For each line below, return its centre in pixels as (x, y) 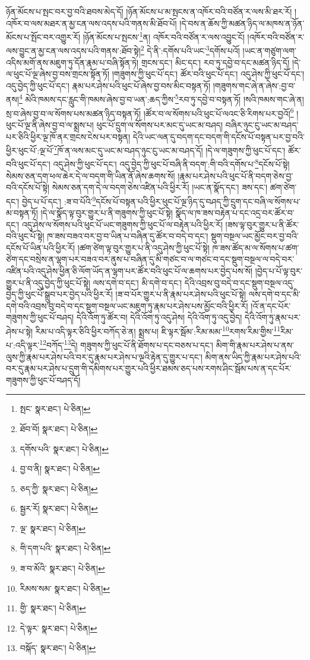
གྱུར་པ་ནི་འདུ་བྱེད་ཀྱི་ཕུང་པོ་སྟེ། (48, 282)
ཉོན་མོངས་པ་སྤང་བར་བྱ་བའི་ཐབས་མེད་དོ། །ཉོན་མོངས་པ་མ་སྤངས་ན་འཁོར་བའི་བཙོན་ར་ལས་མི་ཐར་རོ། (149, 11)
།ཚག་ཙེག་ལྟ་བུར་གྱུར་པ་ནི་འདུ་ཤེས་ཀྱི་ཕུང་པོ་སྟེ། (143, 247)
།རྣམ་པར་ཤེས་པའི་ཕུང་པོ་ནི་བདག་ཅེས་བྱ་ (235, 175)
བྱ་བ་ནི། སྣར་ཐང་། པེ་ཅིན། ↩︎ (60, 469)
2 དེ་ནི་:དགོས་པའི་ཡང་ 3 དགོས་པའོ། (190, 50)
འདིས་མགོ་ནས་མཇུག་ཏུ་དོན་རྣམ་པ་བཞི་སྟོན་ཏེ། (72, 62)
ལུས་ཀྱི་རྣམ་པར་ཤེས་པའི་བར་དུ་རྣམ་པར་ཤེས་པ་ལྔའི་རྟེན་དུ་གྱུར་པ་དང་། (104, 356)
